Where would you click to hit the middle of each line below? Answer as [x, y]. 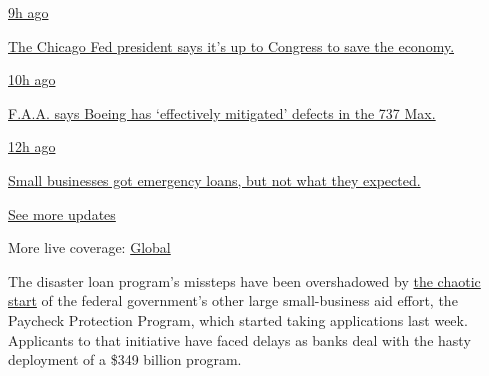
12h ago [32, 146]
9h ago [28, 12]
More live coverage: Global [89, 247]
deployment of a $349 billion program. [125, 359]
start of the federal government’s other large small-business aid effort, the [233, 300]
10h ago [32, 79]
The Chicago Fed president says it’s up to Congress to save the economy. [231, 45]
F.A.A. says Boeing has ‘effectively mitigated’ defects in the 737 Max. [222, 112]
